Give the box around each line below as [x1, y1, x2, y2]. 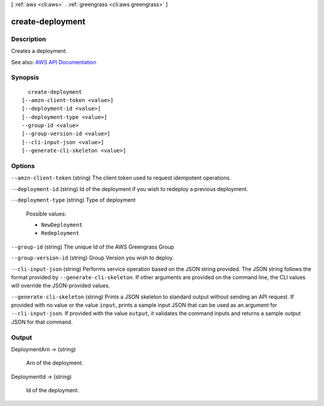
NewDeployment [41, 221, 83, 228]
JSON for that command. [11, 318, 73, 326]
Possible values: [26, 210, 67, 217]
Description [11, 35, 46, 43]
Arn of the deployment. [26, 359, 83, 366]
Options [11, 162, 35, 170]
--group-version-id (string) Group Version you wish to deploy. [11, 254, 174, 261]
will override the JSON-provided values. [11, 282, 110, 289]
